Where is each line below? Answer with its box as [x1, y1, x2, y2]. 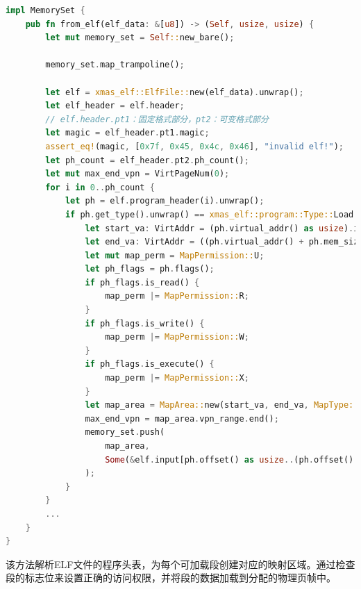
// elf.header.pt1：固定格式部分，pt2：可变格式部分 [45, 114, 269, 124]
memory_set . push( [85, 427, 165, 438]
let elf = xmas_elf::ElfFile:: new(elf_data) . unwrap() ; [45, 87, 304, 97]
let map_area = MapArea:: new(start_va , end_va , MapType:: [85, 400, 359, 410]
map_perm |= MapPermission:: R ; [105, 291, 249, 301]
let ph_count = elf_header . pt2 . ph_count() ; [45, 155, 249, 165]
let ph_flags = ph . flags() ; [85, 264, 215, 274]
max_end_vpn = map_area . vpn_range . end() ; [85, 413, 279, 424]
